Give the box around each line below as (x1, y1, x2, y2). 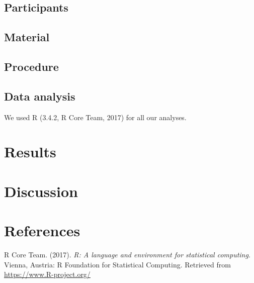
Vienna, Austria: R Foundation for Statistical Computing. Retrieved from (4, 259, 231, 269)
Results (4, 141, 56, 162)
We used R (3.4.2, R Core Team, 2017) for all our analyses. (4, 112, 187, 122)
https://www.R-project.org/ (4, 269, 91, 279)
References (4, 220, 80, 241)
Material (4, 29, 50, 45)
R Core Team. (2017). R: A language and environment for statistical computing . (4, 249, 250, 260)
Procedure (4, 58, 59, 74)
